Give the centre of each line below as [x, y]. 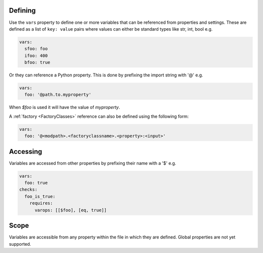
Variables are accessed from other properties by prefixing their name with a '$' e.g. [93, 163]
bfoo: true [38, 63]
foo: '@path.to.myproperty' [58, 95]
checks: [28, 190]
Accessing [26, 152]
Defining [22, 10]
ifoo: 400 [36, 55]
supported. [20, 244]
